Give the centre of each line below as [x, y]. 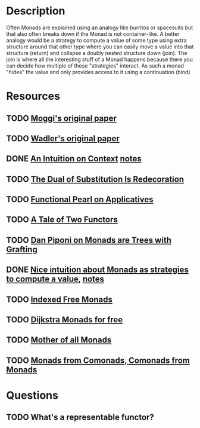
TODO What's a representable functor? [80, 418]
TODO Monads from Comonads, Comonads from [98, 360]
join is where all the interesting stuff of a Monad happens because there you [100, 59]
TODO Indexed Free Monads [60, 299]
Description [36, 11]
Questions [32, 395]
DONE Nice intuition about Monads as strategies [97, 270]
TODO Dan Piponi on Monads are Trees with [89, 240]
